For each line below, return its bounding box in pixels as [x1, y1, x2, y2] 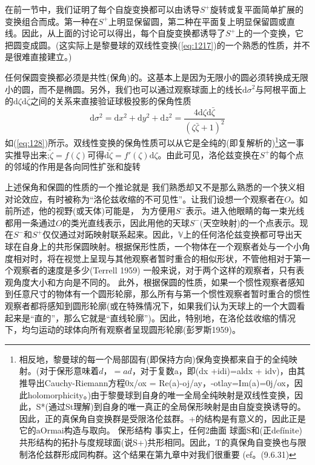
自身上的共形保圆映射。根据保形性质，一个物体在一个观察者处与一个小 [21, 240, 302, 252]
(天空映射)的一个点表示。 [199, 216, 300, 229]
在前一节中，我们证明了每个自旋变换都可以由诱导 [5, 3, 200, 15]
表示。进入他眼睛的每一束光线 [185, 204, 305, 217]
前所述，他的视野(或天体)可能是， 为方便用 [5, 204, 176, 217]
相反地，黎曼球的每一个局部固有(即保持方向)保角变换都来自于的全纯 [19, 352, 289, 365]
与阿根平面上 [255, 82, 307, 95]
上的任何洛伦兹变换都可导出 [183, 228, 294, 241]
